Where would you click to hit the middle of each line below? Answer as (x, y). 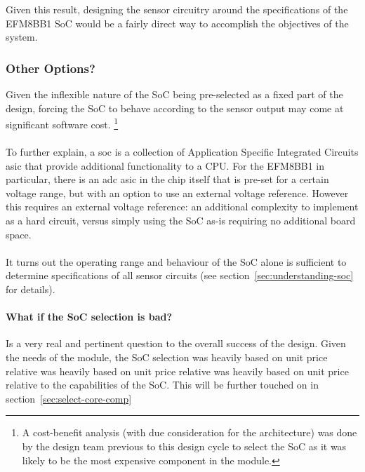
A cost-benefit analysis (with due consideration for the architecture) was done (190, 432)
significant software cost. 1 (62, 123)
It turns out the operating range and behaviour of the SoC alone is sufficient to (176, 261)
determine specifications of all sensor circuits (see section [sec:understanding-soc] (180, 275)
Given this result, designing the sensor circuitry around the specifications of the (177, 9)
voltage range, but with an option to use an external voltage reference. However (177, 193)
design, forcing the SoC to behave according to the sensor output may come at (175, 108)
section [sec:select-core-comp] (69, 398)
